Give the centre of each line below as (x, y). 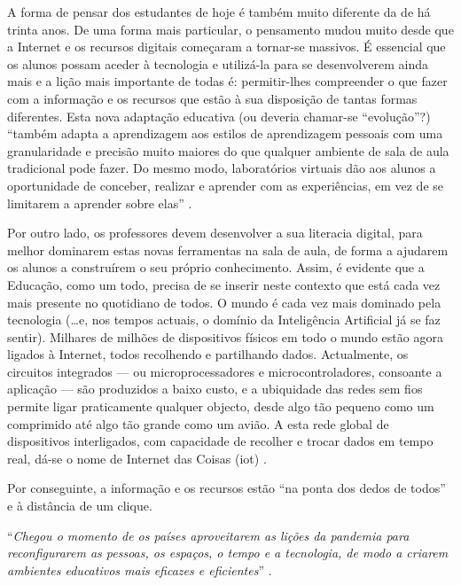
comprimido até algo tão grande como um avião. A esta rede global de (198, 423)
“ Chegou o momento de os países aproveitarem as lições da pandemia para (208, 535)
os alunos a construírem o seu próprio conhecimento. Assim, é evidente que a (216, 267)
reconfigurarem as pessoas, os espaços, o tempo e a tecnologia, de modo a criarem (228, 553)
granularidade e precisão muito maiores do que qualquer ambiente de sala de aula (228, 150)
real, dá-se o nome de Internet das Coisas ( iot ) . (137, 458)
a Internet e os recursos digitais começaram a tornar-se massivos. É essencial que (227, 47)
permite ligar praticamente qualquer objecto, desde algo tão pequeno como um (221, 406)
